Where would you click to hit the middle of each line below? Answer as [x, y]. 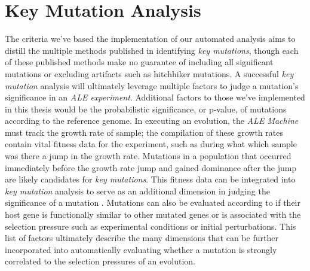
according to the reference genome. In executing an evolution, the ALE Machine [152, 121]
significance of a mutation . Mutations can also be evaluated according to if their [153, 203]
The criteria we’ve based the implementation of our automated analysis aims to [150, 39]
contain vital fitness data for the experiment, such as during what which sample [151, 144]
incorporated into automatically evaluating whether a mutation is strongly [141, 249]
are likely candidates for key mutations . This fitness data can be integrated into [150, 179]
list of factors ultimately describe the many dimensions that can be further [142, 238]
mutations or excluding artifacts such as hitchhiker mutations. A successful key [149, 73]
